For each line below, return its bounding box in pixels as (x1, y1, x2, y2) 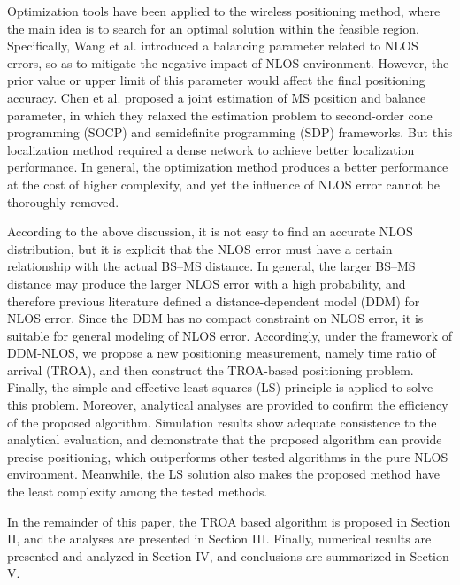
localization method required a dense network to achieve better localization (7, 140, 415, 158)
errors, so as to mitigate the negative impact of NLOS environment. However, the (7, 53, 449, 72)
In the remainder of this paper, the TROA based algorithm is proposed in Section (7, 512, 451, 530)
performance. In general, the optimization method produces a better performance (7, 158, 448, 176)
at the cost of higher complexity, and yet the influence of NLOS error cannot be (7, 174, 440, 193)
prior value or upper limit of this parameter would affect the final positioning (7, 71, 425, 89)
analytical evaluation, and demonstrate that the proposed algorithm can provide (7, 430, 442, 449)
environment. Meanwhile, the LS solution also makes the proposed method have (7, 465, 441, 483)
